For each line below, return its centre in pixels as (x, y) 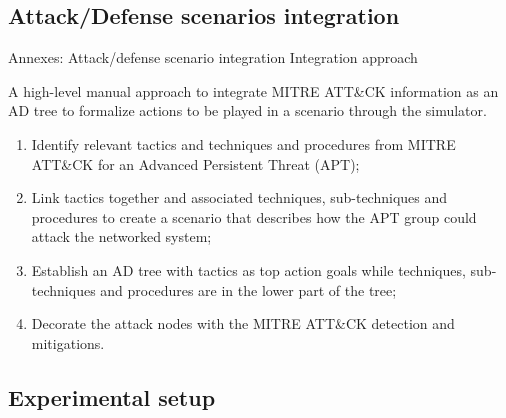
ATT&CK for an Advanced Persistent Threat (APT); (195, 163)
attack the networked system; (121, 236)
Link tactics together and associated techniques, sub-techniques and (239, 197)
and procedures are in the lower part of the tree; (248, 289)
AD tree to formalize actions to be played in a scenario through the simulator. (247, 110)
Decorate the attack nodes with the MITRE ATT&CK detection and (243, 323)
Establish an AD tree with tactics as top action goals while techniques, (248, 269)
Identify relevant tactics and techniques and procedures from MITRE (243, 143)
